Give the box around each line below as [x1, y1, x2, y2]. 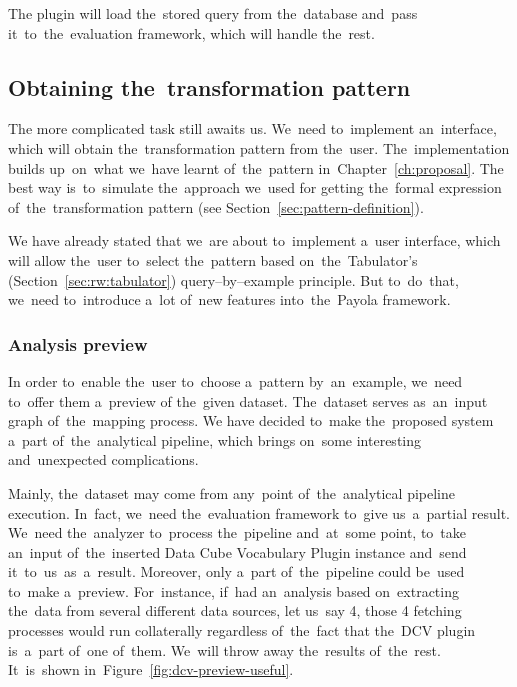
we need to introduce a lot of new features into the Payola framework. [8, 289, 451, 310]
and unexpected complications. [8, 449, 199, 470]
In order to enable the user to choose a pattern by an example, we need [8, 370, 463, 391]
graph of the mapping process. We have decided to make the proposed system [8, 410, 494, 431]
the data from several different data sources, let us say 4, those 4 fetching [8, 600, 462, 621]
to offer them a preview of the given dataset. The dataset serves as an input [8, 390, 488, 411]
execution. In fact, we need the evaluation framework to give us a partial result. [8, 502, 510, 523]
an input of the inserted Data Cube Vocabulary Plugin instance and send [8, 541, 467, 562]
